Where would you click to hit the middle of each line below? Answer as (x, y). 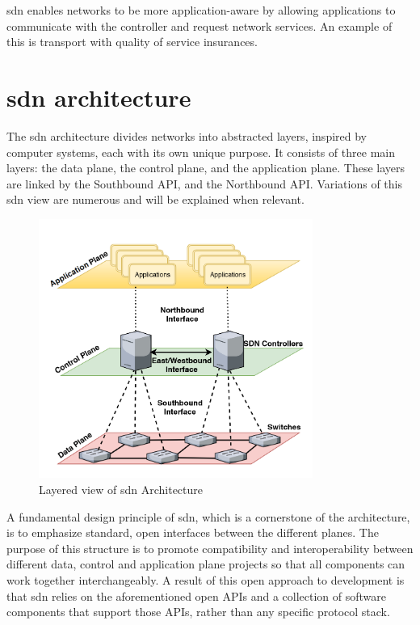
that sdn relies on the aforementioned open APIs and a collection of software (197, 595)
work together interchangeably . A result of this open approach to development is (206, 580)
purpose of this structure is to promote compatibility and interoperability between (210, 548)
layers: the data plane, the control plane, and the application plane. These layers (206, 168)
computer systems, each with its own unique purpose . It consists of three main (201, 152)
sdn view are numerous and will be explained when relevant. (155, 199)
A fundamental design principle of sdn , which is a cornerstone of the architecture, (208, 516)
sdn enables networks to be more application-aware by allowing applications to (201, 10)
